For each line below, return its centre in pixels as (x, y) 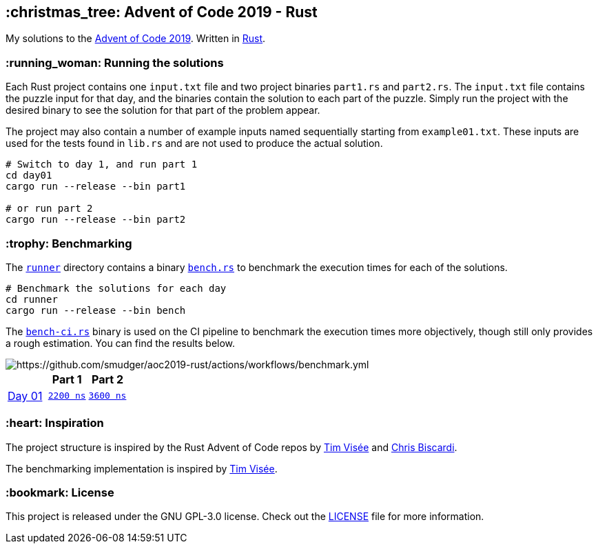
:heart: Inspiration (55, 423)
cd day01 (29, 176)
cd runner (32, 299)
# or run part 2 (49, 209)
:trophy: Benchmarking (69, 243)
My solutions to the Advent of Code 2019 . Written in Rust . (136, 39)
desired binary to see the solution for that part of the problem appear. (163, 110)
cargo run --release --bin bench (96, 310)
